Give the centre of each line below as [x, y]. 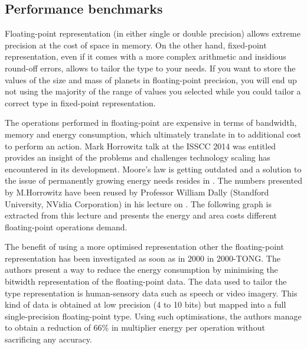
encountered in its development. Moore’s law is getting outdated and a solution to [153, 169]
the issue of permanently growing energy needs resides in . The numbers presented [153, 180]
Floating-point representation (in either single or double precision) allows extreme [153, 33]
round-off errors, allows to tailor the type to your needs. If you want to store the [150, 68]
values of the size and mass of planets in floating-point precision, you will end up [151, 79]
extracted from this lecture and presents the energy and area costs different [141, 215]
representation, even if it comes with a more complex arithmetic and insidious [146, 56]
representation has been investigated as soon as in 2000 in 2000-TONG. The [143, 258]
